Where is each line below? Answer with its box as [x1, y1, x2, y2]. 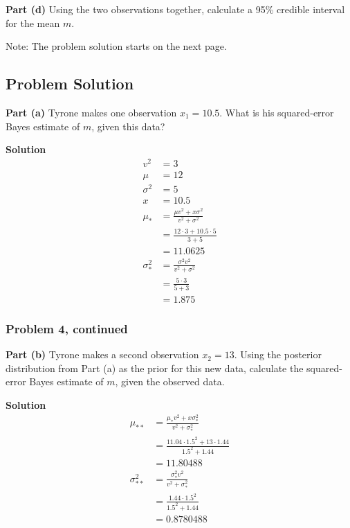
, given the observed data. [115, 374, 225, 389]
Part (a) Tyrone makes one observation [6, 105, 177, 119]
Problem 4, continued [6, 319, 128, 337]
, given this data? [91, 118, 165, 133]
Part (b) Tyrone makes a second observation [6, 347, 199, 362]
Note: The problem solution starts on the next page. [6, 39, 227, 53]
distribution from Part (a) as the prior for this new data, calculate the [6, 360, 304, 375]
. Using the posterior [234, 347, 322, 362]
